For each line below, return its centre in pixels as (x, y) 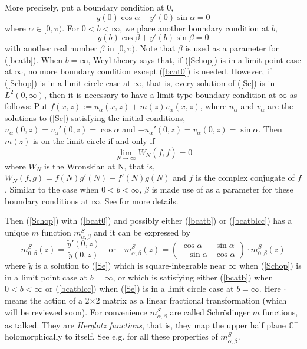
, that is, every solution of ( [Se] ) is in (208, 82)
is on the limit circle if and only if (94, 140)
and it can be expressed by (142, 232)
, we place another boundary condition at (194, 27)
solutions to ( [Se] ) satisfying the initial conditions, (95, 117)
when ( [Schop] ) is (270, 265)
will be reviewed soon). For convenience (76, 312)
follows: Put (26, 106)
